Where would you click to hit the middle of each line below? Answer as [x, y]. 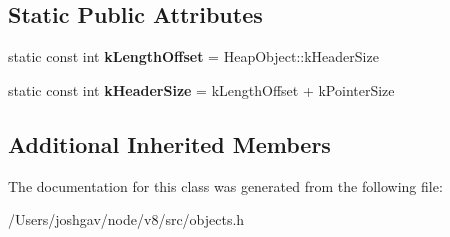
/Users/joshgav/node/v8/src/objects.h [126, 219]
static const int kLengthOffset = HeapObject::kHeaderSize [193, 56]
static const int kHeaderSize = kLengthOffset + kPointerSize [201, 89]
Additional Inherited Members [169, 143]
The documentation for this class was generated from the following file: [225, 185]
